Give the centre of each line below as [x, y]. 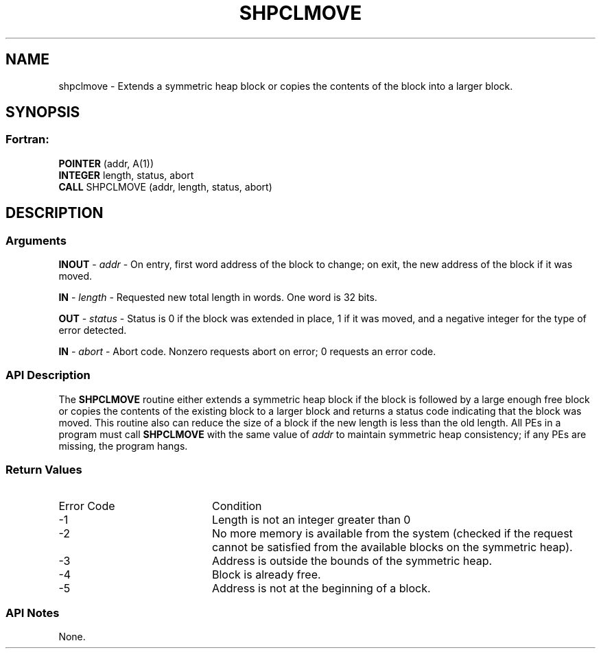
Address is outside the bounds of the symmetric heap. [352, 560]
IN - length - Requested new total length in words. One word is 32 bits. [218, 298]
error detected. [93, 330]
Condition [237, 506]
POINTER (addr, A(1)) [106, 163]
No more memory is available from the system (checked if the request [392, 533]
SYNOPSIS [43, 112]
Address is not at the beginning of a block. [321, 588]
